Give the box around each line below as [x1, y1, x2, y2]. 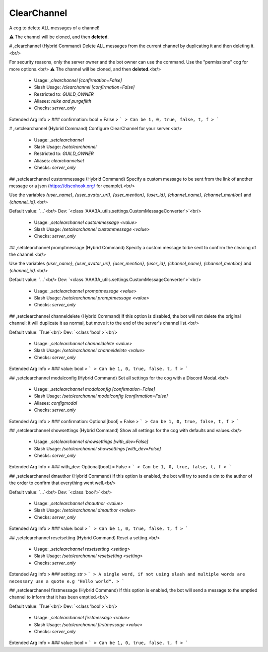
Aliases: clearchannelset [34, 157, 84, 163]
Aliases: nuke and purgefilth [34, 98, 92, 104]
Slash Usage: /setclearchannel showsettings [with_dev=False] [34, 445, 161, 451]
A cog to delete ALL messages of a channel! [9, 25, 100, 31]
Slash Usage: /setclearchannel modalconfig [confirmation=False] [34, 393, 168, 399]
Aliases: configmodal [34, 400, 77, 406]
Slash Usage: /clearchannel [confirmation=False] [34, 84, 135, 90]
